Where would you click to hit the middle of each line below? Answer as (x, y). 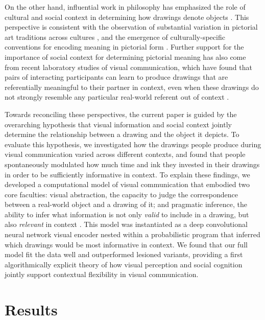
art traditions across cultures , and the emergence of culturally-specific (115, 37)
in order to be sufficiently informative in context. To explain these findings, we (127, 174)
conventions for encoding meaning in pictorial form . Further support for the (124, 47)
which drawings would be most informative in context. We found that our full (126, 244)
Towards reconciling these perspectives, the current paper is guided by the (121, 114)
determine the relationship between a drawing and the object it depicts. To (122, 134)
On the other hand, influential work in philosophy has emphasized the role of (125, 7)
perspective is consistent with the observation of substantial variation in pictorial (131, 27)
